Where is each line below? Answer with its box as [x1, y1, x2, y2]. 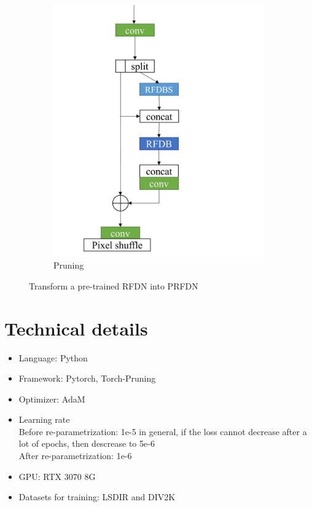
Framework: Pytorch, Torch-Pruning [18, 372, 156, 385]
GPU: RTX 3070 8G [18, 470, 96, 482]
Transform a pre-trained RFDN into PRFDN [29, 279, 198, 292]
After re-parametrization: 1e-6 [18, 449, 132, 462]
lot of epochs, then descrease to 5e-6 [18, 437, 155, 450]
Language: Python [18, 351, 88, 364]
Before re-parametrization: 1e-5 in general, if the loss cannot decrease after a [18, 425, 307, 438]
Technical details [4, 315, 148, 340]
